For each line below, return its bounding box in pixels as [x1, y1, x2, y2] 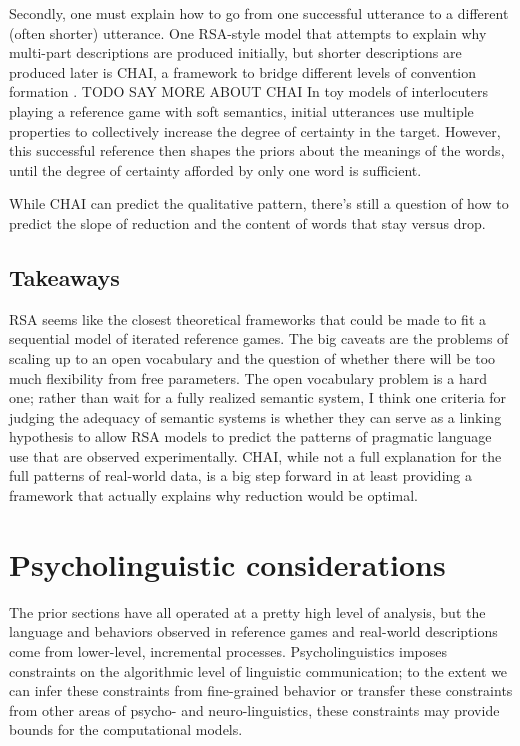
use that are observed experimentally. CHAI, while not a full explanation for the [9, 445, 502, 466]
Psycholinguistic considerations [9, 543, 446, 584]
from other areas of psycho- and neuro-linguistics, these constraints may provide [9, 699, 500, 720]
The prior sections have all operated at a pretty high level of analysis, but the [9, 601, 486, 622]
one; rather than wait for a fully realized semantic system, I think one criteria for [9, 387, 507, 408]
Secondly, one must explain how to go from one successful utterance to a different [9, 3, 509, 23]
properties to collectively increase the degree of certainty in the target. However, [9, 120, 501, 141]
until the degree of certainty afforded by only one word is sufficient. [9, 159, 422, 180]
